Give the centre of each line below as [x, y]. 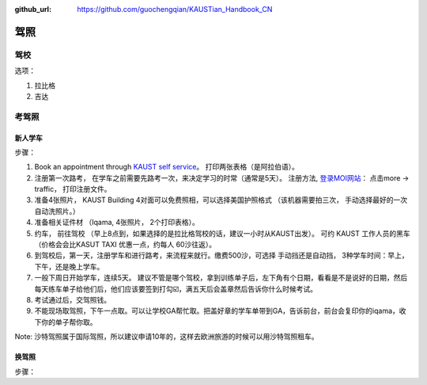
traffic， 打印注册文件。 [73, 189]
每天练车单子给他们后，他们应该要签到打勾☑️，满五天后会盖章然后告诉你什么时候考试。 [176, 288]
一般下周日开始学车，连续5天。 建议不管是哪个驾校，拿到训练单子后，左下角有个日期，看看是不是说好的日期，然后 [221, 278]
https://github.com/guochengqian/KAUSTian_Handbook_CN [175, 9]
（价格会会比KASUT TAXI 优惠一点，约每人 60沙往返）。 [125, 245]
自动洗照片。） [57, 211]
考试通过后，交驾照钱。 [72, 299]
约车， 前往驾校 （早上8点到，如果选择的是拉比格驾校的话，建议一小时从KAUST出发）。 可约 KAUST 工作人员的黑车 [222, 233]
